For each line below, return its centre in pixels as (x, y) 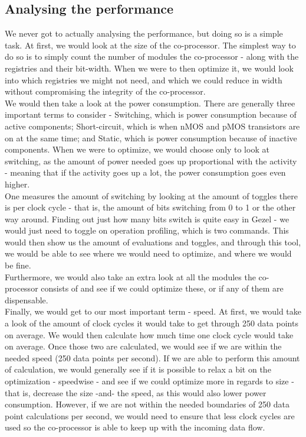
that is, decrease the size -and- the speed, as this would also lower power (136, 392)
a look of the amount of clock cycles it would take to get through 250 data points (152, 323)
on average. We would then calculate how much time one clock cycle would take (149, 334)
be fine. (18, 265)
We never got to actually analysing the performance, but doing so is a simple (144, 33)
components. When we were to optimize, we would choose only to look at (137, 149)
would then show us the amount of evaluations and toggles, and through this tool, (153, 242)
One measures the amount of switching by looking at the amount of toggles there (151, 195)
